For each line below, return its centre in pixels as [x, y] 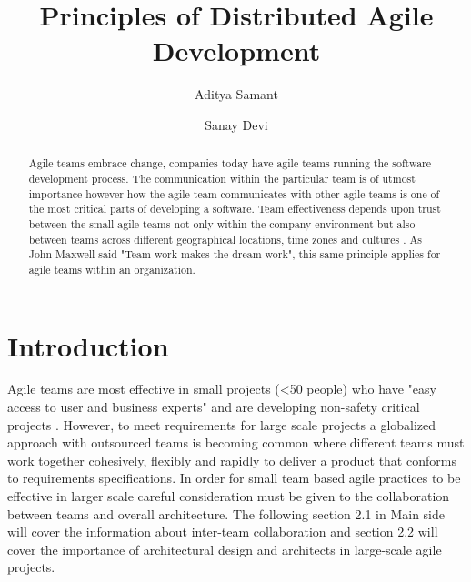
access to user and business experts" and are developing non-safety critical [214, 407]
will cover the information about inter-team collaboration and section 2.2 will [223, 532]
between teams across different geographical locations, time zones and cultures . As [225, 239]
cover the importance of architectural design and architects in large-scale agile [225, 549]
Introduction [88, 345]
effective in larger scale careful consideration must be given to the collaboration [229, 496]
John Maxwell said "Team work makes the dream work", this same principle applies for [235, 254]
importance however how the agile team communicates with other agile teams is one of [234, 193]
